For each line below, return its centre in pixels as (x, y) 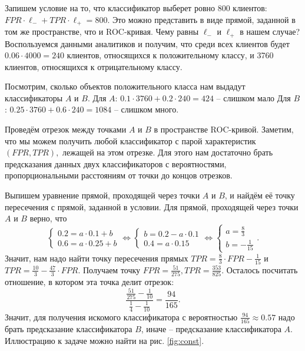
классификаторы (34, 97)
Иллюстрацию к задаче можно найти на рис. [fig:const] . (105, 340)
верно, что (48, 218)
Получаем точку (112, 269)
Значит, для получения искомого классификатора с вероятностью (121, 317)
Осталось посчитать (262, 269)
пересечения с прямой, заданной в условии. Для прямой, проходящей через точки (152, 206)
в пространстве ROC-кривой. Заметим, (224, 129)
